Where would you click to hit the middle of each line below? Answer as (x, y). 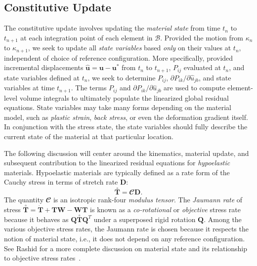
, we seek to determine (122, 77)
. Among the (223, 219)
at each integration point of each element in (86, 37)
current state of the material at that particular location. (89, 136)
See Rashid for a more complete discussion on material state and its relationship (126, 248)
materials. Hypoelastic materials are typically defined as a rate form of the (117, 172)
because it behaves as (36, 219)
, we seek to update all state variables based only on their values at (129, 48)
